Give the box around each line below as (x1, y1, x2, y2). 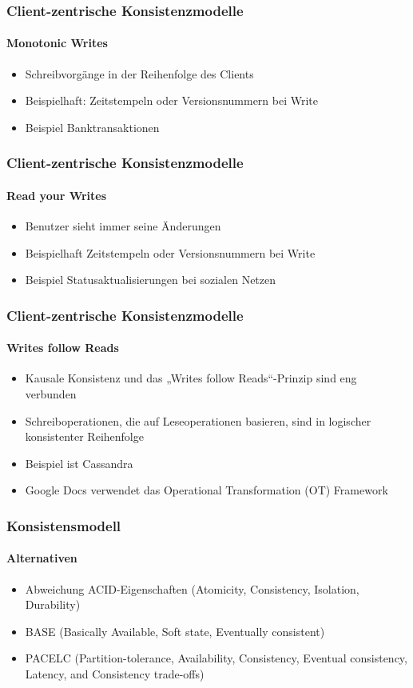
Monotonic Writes (6, 34, 108, 51)
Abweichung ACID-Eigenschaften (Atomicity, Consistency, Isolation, (25, 580, 359, 597)
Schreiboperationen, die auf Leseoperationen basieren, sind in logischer (25, 412, 371, 429)
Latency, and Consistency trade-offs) (25, 666, 205, 682)
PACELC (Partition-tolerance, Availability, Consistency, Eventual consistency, (25, 650, 407, 666)
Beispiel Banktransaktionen (25, 118, 160, 135)
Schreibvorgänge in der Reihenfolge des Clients (25, 65, 254, 82)
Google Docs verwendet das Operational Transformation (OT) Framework (25, 482, 388, 498)
